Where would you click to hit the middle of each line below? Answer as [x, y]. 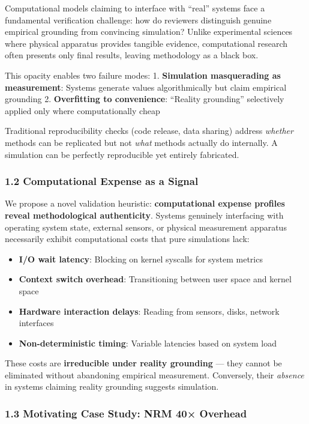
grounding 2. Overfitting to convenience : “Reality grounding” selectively [145, 99]
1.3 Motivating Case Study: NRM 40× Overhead [126, 413]
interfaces [36, 323]
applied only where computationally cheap [82, 110]
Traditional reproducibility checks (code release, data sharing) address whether [149, 131]
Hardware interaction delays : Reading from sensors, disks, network [149, 311]
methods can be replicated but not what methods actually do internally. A [141, 142]
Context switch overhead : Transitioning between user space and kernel [155, 279]
